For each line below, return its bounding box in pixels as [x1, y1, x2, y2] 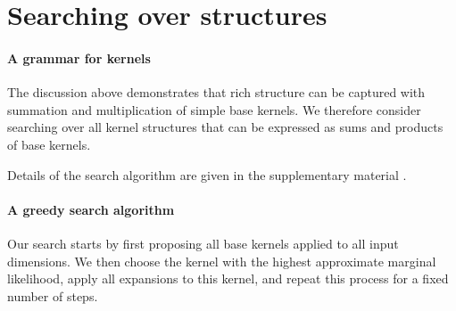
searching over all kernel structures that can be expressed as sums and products [7, 118, 444, 136]
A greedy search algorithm [7, 200, 175, 218]
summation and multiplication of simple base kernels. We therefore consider [7, 100, 421, 119]
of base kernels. [7, 135, 91, 153]
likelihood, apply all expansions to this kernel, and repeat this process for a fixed [7, 269, 449, 288]
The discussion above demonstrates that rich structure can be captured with [7, 83, 426, 102]
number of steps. [7, 286, 98, 305]
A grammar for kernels [7, 48, 151, 67]
